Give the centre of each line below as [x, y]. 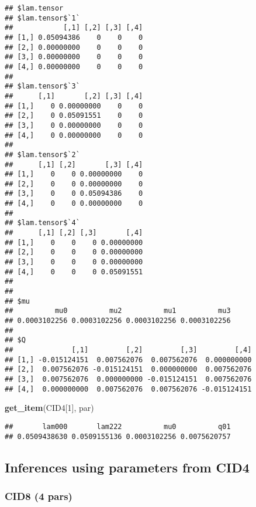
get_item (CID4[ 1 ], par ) [49, 408]
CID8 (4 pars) [39, 496]
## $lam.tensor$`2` [42, 154]
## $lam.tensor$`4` [42, 223]
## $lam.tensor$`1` [42, 18]
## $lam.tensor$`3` [42, 86]
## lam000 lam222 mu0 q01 [118, 426]
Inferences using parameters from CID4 [127, 467]
